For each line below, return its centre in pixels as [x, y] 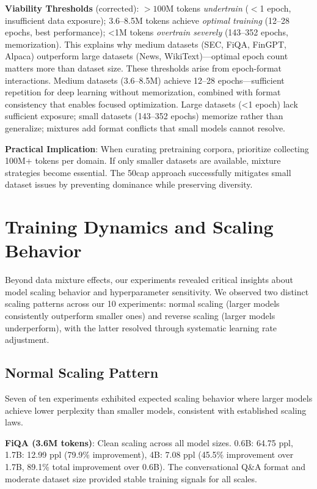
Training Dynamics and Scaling [139, 226]
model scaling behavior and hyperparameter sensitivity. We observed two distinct [157, 291]
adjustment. [27, 340]
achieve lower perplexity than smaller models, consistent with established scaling [156, 410]
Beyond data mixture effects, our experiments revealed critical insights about [149, 280]
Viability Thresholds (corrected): [72, 8]
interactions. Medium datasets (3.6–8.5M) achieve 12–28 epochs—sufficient [145, 80]
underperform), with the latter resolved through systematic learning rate [141, 327]
